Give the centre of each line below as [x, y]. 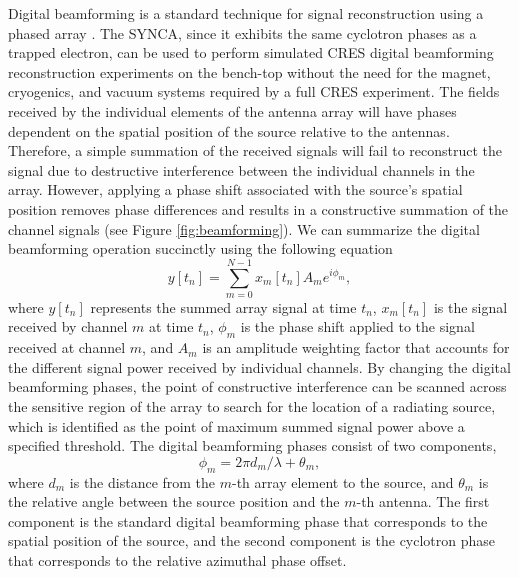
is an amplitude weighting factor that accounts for [356, 347]
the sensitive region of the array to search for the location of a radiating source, [252, 406]
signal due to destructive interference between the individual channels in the [241, 169]
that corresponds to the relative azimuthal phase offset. [177, 559]
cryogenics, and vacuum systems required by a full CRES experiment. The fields [254, 91]
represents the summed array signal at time [223, 306]
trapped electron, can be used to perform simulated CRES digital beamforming [251, 52]
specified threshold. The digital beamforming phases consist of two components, [252, 445]
